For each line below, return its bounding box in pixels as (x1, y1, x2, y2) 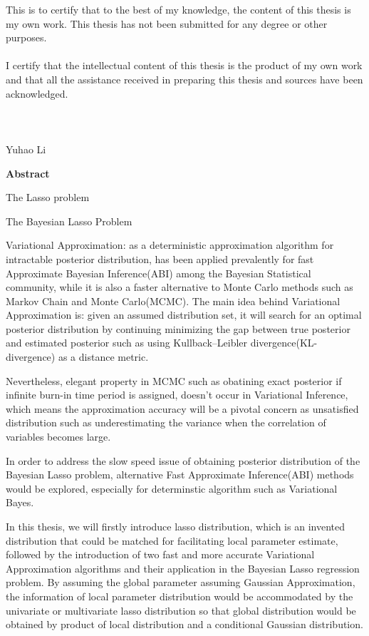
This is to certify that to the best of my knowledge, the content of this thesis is (6, 2, 351, 16)
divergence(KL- (250, 335, 318, 350)
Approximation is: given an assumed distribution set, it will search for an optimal (6, 307, 362, 322)
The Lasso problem (6, 190, 90, 205)
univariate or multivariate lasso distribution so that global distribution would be (6, 602, 356, 617)
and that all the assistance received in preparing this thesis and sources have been (6, 71, 363, 86)
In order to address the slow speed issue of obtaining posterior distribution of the (6, 453, 360, 468)
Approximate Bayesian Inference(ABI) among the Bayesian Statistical (6, 265, 311, 280)
